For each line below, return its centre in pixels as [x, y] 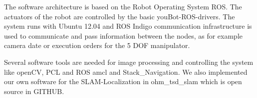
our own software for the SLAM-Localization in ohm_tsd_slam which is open [123, 81]
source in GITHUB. [34, 91]
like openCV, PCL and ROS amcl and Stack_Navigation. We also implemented [126, 72]
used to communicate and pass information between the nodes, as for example [123, 35]
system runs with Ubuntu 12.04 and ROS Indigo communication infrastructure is [128, 26]
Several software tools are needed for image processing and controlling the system [129, 62]
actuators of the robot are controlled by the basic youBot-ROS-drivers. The [120, 16]
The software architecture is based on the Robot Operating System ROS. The [123, 6]
